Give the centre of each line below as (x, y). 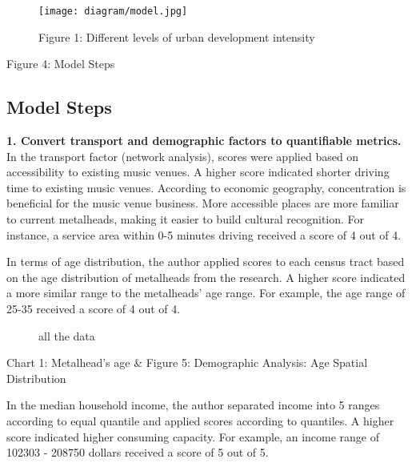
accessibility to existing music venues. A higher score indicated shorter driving (198, 172)
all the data (67, 335)
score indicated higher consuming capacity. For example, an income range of (193, 436)
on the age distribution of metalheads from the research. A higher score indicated (206, 277)
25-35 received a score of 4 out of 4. (94, 308)
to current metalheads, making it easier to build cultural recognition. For (186, 219)
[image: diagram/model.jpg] (113, 11)
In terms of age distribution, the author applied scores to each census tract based (206, 262)
